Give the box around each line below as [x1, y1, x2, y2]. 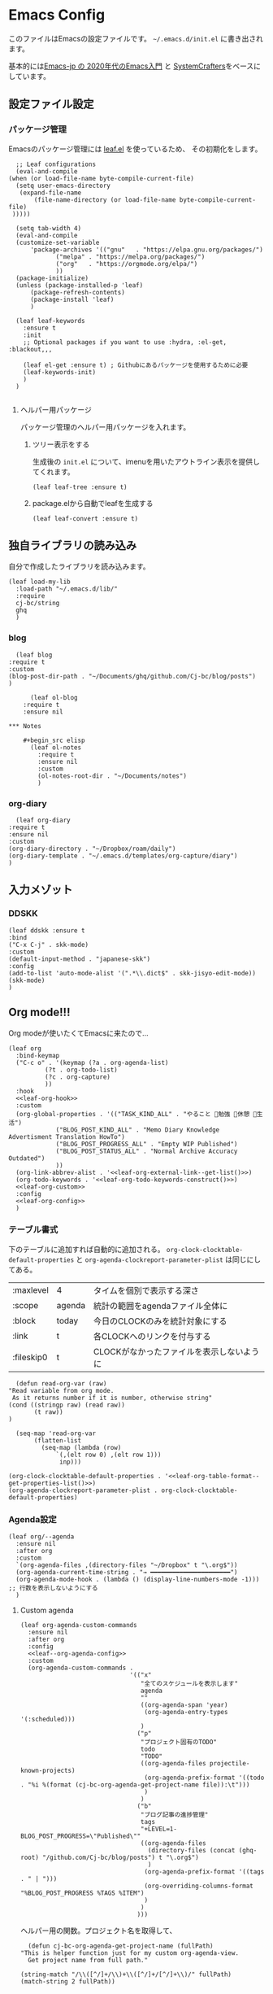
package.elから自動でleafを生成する [32, 498, 154, 508]
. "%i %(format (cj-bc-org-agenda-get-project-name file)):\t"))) [19, 1781, 250, 1789]
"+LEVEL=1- [141, 1825, 177, 1834]
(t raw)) [33, 1407, 63, 1416]
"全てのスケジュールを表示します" [141, 1680, 238, 1688]
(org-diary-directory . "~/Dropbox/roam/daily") [8, 844, 176, 853]
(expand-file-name [19, 189, 82, 197]
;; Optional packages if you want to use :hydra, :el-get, [23, 338, 227, 347]
